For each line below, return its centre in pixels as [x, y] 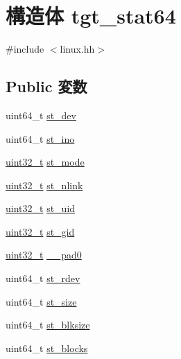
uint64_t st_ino [40, 138]
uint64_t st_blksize [48, 325]
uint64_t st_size [41, 301]
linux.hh [77, 49]
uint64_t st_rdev [43, 278]
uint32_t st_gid [40, 231]
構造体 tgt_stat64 [91, 16]
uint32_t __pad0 [44, 255]
